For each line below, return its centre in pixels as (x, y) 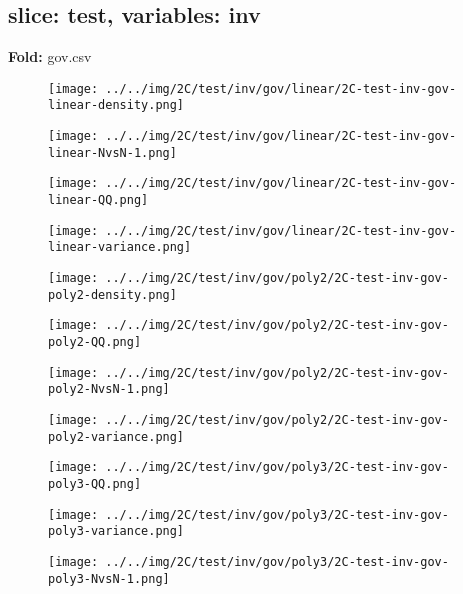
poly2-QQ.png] (95, 342)
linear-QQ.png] (98, 200)
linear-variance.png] (120, 247)
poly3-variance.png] (116, 531)
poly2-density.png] (112, 294)
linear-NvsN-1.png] (112, 152)
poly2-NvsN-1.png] (109, 389)
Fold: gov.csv (50, 56)
